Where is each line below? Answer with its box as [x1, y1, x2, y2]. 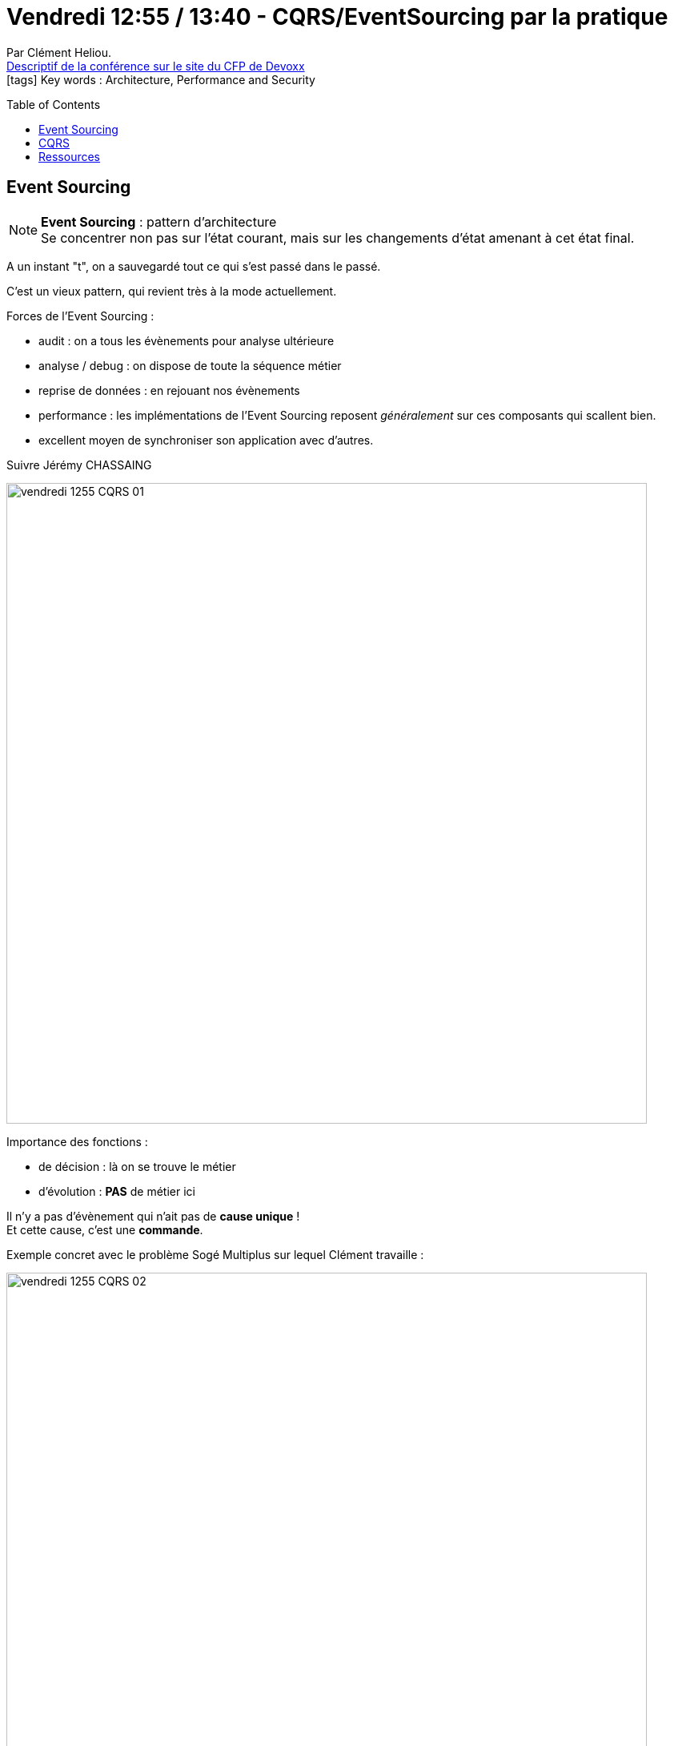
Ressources [38, 149, 101, 163]
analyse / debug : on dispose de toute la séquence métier [38, 358, 342, 372]
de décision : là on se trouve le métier [38, 1159, 236, 1173]
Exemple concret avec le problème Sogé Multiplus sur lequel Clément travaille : [6, 1247, 424, 1261]
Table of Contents [6, 97, 101, 111]
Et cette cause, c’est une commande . [6, 1222, 203, 1237]
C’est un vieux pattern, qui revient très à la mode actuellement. [6, 284, 337, 298]
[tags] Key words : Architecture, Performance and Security [6, 72, 315, 86]
